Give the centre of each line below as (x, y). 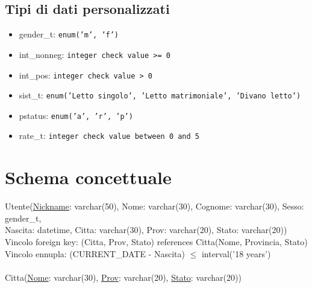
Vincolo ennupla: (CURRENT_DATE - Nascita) (95, 253)
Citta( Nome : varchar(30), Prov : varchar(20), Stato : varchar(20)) (123, 277)
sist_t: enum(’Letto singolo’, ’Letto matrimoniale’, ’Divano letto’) (160, 95)
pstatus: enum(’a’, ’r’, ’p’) (76, 115)
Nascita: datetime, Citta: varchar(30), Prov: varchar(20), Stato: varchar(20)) (146, 230)
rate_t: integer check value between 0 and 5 (109, 136)
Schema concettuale (88, 177)
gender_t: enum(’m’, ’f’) (69, 34)
